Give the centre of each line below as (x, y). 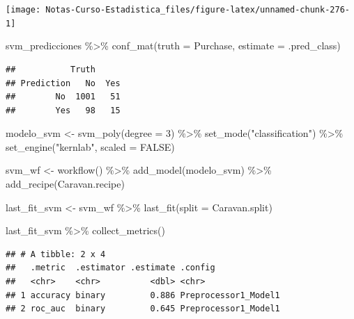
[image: (23, 10)
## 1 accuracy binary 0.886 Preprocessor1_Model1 (143, 295)
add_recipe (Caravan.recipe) (65, 184)
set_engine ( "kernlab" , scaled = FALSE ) (90, 146)
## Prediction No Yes (63, 83)
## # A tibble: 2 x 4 (56, 254)
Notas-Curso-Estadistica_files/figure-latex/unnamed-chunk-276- (198, 10)
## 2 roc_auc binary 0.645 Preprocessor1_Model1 (143, 309)
